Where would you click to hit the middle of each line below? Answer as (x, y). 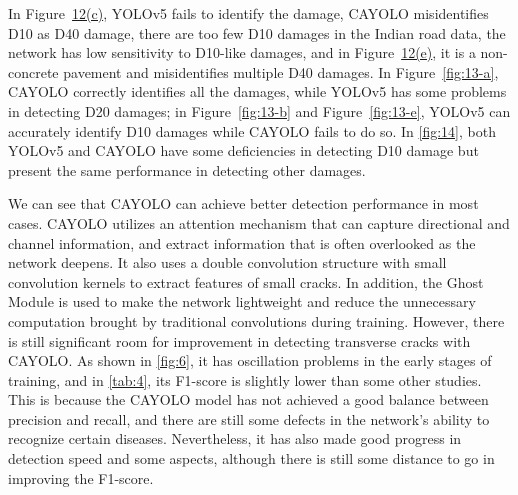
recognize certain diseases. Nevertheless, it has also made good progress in (235, 438)
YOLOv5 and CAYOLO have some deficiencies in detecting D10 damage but (243, 150)
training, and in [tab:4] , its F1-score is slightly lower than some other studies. (245, 379)
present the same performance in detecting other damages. (187, 169)
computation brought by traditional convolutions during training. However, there (256, 320)
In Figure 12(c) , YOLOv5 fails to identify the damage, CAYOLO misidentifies (248, 13)
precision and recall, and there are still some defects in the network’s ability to (249, 418)
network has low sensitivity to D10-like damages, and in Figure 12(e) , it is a (242, 52)
